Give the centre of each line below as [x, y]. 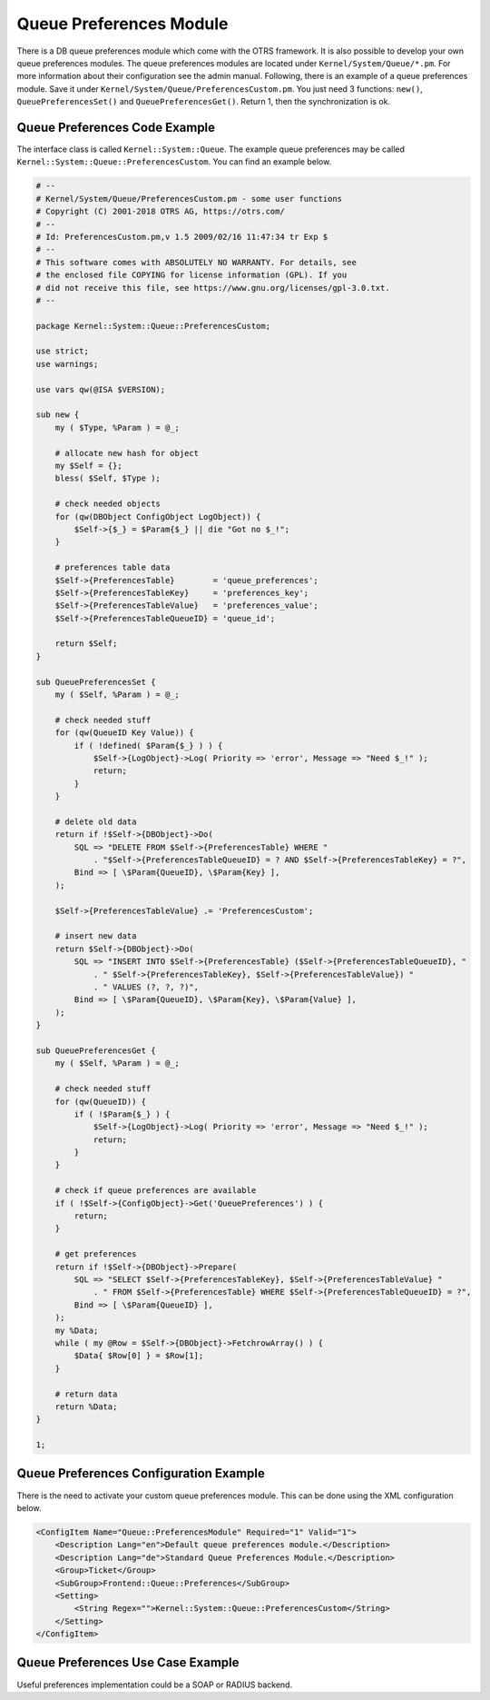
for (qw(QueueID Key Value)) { [124, 733]
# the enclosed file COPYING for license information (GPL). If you [191, 275]
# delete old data [96, 821]
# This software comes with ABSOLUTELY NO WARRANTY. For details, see [196, 262]
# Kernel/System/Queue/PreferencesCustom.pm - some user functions [189, 199]
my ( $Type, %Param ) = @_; [118, 427]
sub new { [58, 415]
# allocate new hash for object [127, 453]
